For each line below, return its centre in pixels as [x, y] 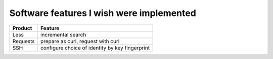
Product [22, 28]
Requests [24, 41]
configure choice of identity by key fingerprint [95, 47]
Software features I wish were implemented [103, 13]
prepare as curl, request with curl [80, 41]
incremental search [63, 34]
